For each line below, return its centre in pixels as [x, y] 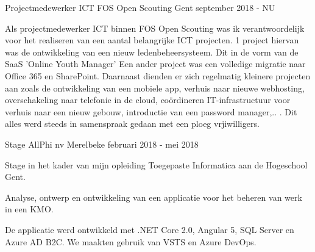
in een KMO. [29, 209]
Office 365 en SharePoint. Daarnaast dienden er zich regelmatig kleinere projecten [158, 75]
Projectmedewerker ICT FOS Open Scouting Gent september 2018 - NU [140, 7]
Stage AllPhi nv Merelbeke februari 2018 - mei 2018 [102, 144]
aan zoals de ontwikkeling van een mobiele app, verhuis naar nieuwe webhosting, [155, 88]
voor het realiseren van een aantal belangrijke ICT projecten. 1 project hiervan [152, 40]
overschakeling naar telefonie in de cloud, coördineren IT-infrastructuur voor [148, 100]
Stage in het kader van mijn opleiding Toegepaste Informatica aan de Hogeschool [156, 164]
